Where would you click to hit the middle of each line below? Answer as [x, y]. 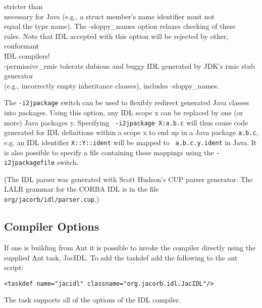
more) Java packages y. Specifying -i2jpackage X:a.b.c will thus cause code [126, 122]
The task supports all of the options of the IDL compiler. [92, 300]
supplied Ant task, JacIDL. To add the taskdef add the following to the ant [121, 257]
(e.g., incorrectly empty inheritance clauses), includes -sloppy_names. [112, 85]
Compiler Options [52, 226]
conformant [22, 46]
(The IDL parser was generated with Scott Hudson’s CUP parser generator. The [128, 179]
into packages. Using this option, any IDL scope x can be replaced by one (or [124, 112]
